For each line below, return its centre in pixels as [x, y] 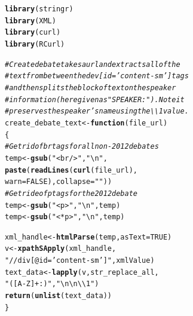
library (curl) [33, 33]
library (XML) [30, 21]
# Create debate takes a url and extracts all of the [93, 64]
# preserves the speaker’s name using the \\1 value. [97, 111]
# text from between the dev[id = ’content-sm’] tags [97, 76]
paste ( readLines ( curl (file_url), [71, 170]
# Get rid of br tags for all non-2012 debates [82, 147]
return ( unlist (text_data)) [58, 296]
